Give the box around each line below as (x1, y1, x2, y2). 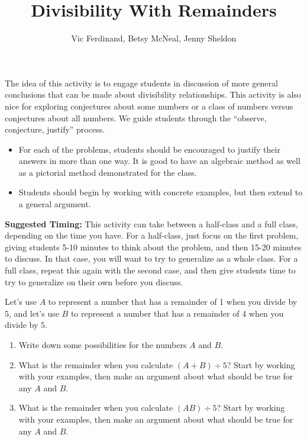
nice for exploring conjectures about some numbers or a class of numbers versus (5, 99, 293, 112)
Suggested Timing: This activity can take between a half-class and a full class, (5, 217, 298, 230)
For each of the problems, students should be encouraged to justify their (18, 143, 280, 155)
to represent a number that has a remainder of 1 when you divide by (48, 295, 298, 308)
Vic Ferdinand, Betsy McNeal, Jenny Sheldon (71, 32, 237, 44)
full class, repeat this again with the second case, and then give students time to (5, 264, 296, 276)
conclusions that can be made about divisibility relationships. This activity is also (5, 88, 301, 101)
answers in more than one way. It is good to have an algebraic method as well (18, 154, 300, 167)
